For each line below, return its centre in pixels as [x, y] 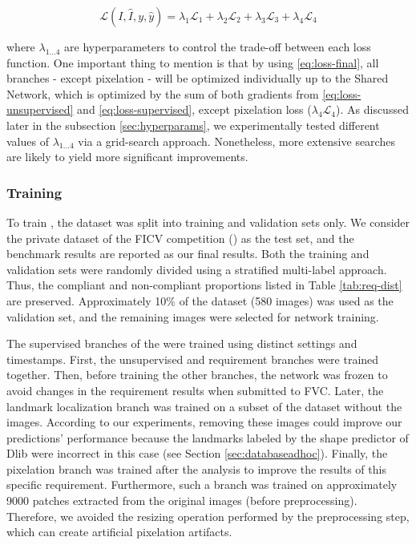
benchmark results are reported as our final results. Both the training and [188, 254]
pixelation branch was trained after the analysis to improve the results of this [196, 468]
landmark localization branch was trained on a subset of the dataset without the [204, 406]
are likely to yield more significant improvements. [127, 157]
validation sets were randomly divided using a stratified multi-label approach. [197, 269]
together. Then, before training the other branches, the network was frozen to [197, 375]
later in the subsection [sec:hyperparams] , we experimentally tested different [193, 125]
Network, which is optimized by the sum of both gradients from [163, 93]
